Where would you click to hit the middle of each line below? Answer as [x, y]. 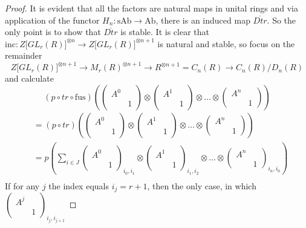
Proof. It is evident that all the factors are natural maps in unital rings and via [151, 8]
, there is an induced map [203, 20]
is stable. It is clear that [165, 32]
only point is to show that [53, 32]
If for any [22, 185]
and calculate [29, 78]
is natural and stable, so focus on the [226, 43]
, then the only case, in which [202, 185]
